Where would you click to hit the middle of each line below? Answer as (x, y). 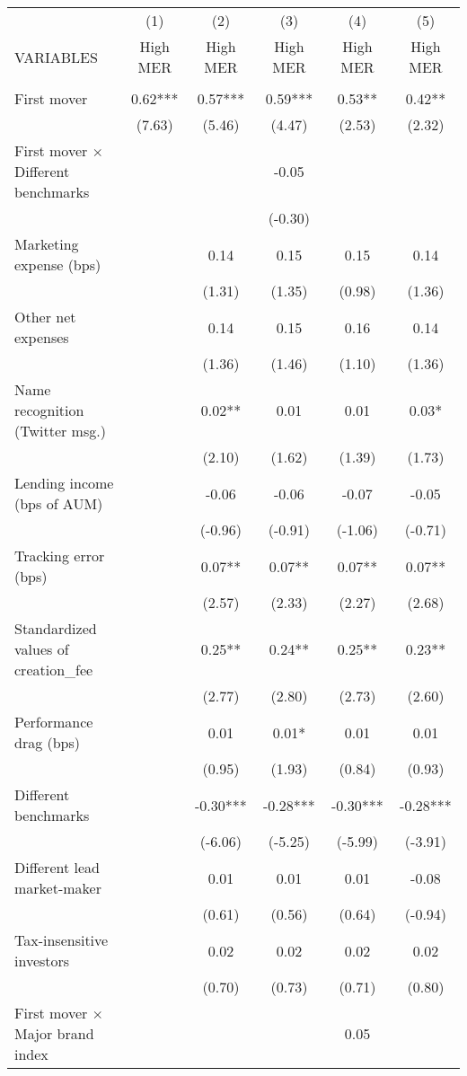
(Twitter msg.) (60, 431)
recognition (49, 410)
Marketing (47, 244)
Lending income (64, 483)
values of (42, 649)
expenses (42, 337)
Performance (54, 722)
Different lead (57, 867)
